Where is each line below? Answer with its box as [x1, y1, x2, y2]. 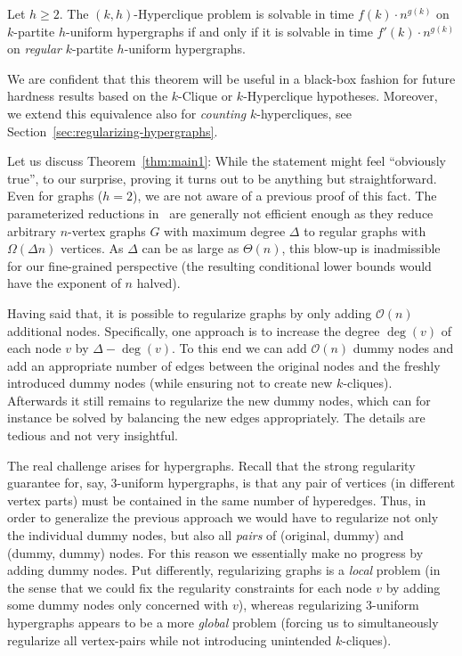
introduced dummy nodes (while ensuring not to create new [7, 373, 333, 392]
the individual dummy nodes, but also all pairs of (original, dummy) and [7, 526, 404, 545]
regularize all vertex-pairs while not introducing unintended [7, 630, 332, 649]
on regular [7, 39, 61, 58]
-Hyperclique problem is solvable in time [134, 4, 354, 22]
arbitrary [7, 221, 56, 240]
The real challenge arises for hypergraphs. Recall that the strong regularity [7, 455, 416, 474]
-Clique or [178, 86, 233, 105]
